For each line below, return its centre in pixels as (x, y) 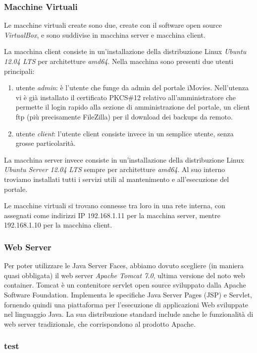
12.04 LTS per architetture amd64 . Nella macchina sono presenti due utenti (119, 61)
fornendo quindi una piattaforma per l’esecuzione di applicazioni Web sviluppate (126, 304)
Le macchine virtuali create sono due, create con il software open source (113, 25)
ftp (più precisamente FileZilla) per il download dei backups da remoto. (124, 116)
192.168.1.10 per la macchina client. (58, 225)
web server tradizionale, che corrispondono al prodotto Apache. (100, 324)
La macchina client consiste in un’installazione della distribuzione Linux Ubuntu (125, 51)
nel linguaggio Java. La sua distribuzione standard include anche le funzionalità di (129, 314)
